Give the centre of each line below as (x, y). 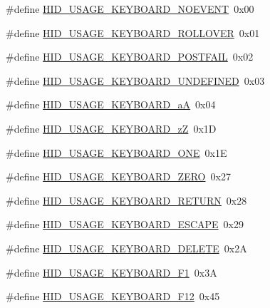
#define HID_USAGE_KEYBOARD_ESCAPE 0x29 (125, 224)
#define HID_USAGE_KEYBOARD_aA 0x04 (111, 104)
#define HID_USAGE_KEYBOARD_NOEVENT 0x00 (130, 9)
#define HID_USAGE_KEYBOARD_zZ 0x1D (111, 128)
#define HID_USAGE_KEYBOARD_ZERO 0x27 (118, 176)
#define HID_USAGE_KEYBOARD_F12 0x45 (113, 296)
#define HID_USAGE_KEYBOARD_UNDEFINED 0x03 (135, 80)
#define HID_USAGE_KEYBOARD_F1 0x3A (111, 272)
